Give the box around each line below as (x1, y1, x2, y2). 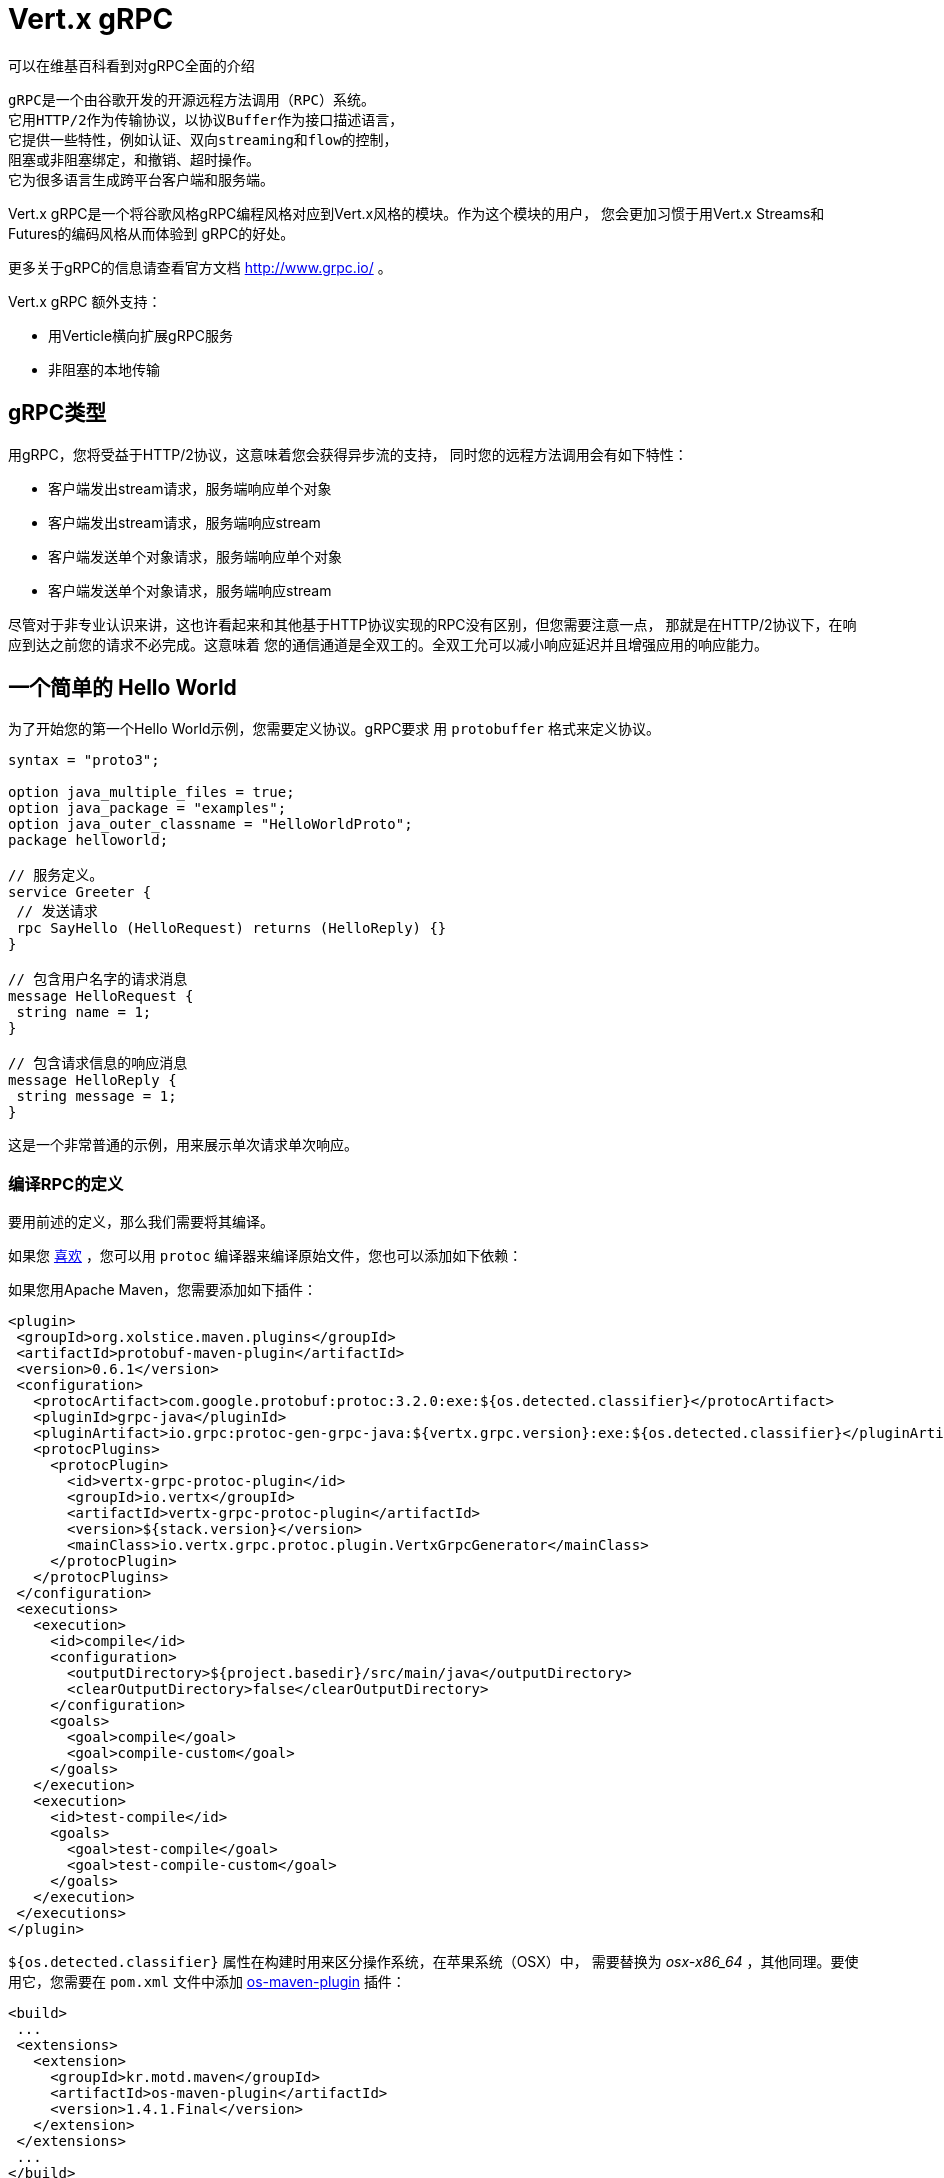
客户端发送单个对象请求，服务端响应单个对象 (48, 547, 342, 565)
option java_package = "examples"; (8, 800, 287, 817)
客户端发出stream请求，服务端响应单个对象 (48, 479, 332, 497)
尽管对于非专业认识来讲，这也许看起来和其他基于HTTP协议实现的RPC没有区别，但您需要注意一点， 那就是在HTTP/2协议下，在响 (8, 615, 857, 633)
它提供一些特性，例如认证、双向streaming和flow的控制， (8, 131, 398, 148)
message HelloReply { (8, 1072, 177, 1089)
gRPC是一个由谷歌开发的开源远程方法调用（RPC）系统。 (8, 91, 375, 108)
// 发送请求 (16, 903, 98, 920)
